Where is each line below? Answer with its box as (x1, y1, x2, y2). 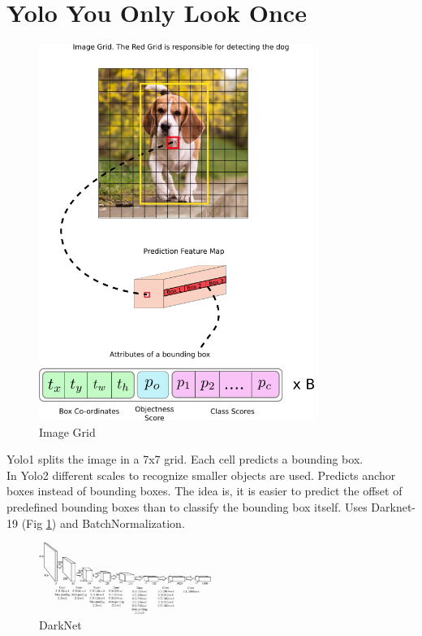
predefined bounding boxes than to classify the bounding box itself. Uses (6, 499, 368, 516)
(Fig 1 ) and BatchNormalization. (21, 514, 185, 531)
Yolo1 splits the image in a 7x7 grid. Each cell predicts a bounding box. (6, 451, 364, 468)
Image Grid (39, 423, 96, 440)
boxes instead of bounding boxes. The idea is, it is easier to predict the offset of (6, 482, 403, 499)
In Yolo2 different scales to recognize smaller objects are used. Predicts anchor (6, 466, 396, 483)
